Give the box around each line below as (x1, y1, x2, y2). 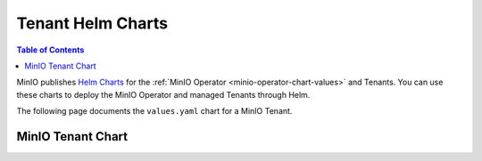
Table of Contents (16, 44, 85, 55)
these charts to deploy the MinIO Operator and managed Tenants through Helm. (16, 89, 311, 100)
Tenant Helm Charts (16, 13, 169, 33)
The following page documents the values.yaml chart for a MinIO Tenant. (16, 106, 293, 117)
